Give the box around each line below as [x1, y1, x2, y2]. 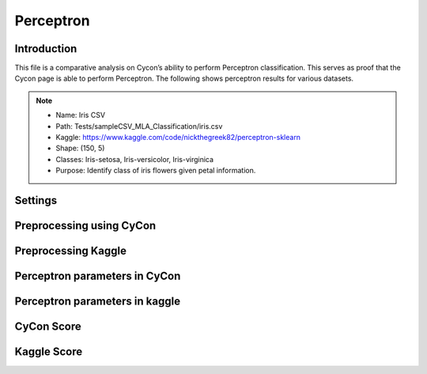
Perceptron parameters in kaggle [14, 295, 181, 308]
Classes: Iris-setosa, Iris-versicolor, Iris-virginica [55, 154, 213, 164]
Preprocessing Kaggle [14, 244, 127, 258]
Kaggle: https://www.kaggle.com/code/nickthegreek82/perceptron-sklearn [55, 133, 300, 142]
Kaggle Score [14, 345, 83, 359]
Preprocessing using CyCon [14, 219, 157, 232]
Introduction [14, 42, 77, 55]
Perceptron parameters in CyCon [14, 270, 181, 283]
